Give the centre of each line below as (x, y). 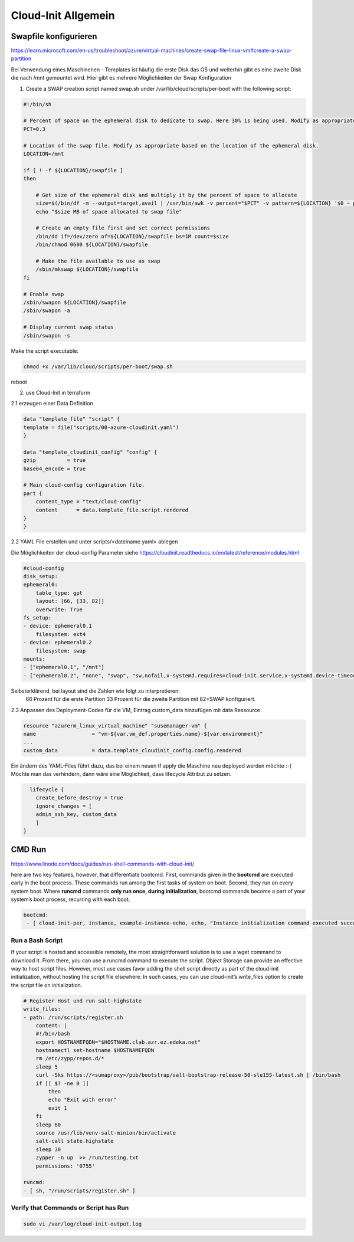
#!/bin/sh (37, 104)
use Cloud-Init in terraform (58, 392)
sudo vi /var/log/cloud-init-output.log (82, 1224)
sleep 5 (47, 1067)
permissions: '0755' (65, 1166)
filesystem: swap (61, 651)
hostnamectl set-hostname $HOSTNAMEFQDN (95, 1051)
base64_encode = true (55, 468)
